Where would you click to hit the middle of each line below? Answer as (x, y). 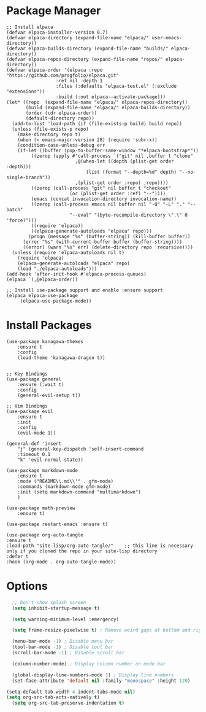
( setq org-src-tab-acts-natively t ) (53, 697)
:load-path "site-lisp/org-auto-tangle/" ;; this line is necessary (100, 546)
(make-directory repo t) (49, 134)
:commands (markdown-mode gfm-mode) (64, 486)
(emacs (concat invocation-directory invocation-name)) (104, 199)
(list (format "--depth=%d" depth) (131, 172)
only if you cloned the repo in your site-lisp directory (82, 551)
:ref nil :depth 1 (79, 80)
